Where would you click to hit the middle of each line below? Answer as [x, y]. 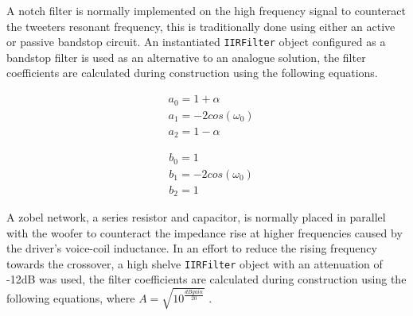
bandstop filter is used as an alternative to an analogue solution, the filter [186, 57]
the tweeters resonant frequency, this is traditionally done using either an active [201, 26]
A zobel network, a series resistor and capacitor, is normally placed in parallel [196, 217]
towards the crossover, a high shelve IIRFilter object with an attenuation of [195, 263]
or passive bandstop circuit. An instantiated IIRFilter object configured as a [196, 42]
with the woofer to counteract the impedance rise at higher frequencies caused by [205, 232]
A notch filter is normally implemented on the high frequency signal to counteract [206, 10]
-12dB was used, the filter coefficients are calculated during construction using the [206, 279]
